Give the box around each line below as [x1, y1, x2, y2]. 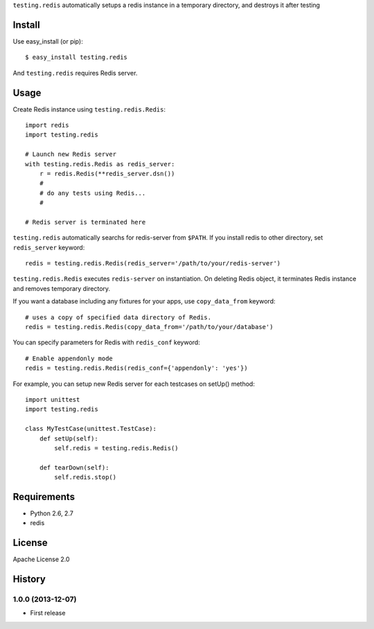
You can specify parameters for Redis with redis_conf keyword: [12, 338, 200, 346]
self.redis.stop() [54, 473, 117, 481]
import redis [25, 121, 69, 129]
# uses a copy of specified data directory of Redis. [25, 313, 211, 321]
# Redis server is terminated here [25, 218, 146, 226]
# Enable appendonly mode [25, 354, 114, 362]
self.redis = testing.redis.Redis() [54, 444, 179, 452]
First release [30, 609, 66, 617]
